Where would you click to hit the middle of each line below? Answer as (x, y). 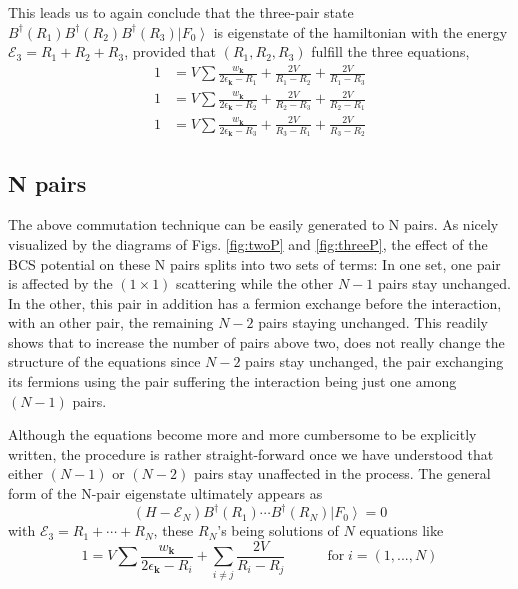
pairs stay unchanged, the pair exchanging (374, 361)
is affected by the (60, 283)
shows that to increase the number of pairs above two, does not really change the (256, 341)
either (26, 473)
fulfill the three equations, (390, 51)
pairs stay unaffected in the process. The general (342, 473)
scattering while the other (255, 283)
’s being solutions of (278, 530)
